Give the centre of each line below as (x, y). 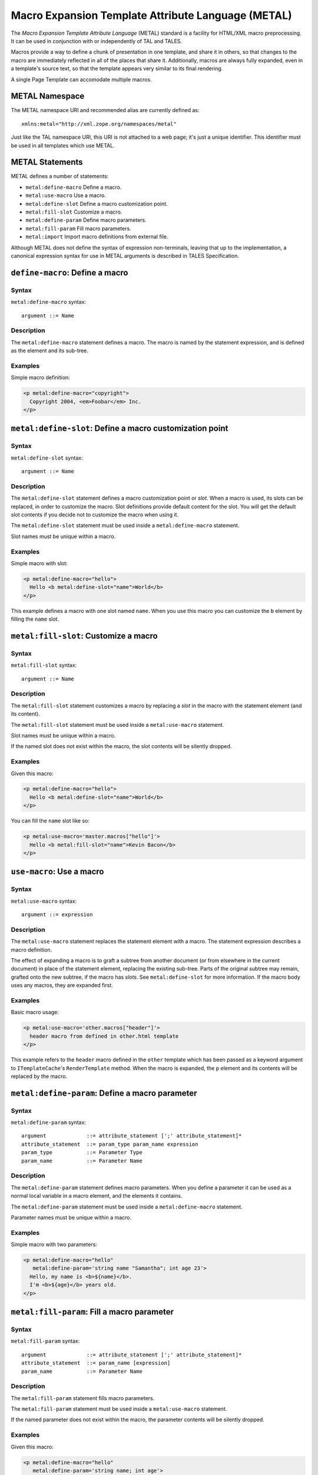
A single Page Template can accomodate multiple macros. (82, 79)
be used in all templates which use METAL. (63, 145)
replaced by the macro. (39, 1076)
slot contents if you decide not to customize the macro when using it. (95, 515)
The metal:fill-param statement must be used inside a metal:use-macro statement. (119, 1409)
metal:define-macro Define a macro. (74, 187)
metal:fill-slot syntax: (44, 665)
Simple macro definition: (40, 378)
